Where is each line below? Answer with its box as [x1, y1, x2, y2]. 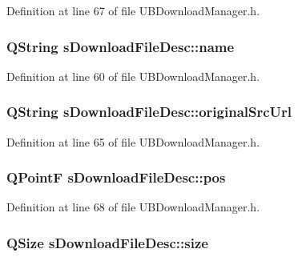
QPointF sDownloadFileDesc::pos [6, 167, 226, 187]
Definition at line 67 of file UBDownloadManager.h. [6, 2, 260, 18]
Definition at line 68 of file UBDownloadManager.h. [6, 199, 260, 215]
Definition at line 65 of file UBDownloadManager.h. [6, 133, 260, 150]
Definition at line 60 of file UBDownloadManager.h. [6, 67, 260, 84]
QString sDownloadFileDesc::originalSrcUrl [6, 102, 292, 122]
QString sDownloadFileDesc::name [6, 36, 235, 56]
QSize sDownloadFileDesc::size [6, 232, 208, 252]
